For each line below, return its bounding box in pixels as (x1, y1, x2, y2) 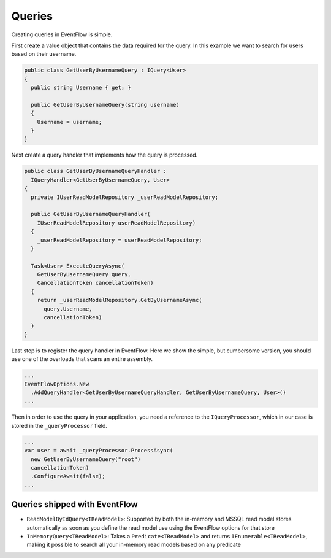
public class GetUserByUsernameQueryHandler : (24, 168, 167, 175)
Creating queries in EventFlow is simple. (11, 31, 113, 38)
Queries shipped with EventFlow (11, 499, 138, 510)
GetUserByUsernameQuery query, (37, 271, 131, 278)
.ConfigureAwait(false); (31, 473, 105, 480)
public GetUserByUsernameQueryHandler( (31, 211, 151, 218)
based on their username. (11, 50, 77, 58)
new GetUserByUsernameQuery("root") (31, 455, 141, 463)
